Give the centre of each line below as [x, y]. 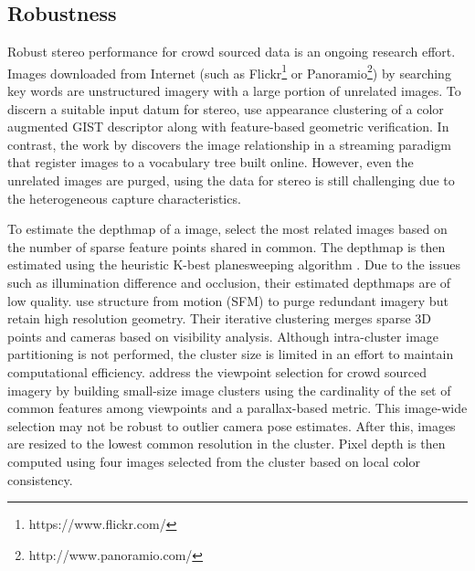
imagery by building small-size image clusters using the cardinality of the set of [229, 390]
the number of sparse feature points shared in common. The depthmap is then [227, 246]
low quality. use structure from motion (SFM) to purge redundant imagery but [228, 300]
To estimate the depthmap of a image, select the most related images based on [227, 229]
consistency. [40, 479]
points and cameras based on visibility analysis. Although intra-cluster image [223, 336]
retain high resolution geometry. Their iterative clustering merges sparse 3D [220, 318]
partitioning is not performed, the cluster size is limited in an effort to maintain [231, 354]
